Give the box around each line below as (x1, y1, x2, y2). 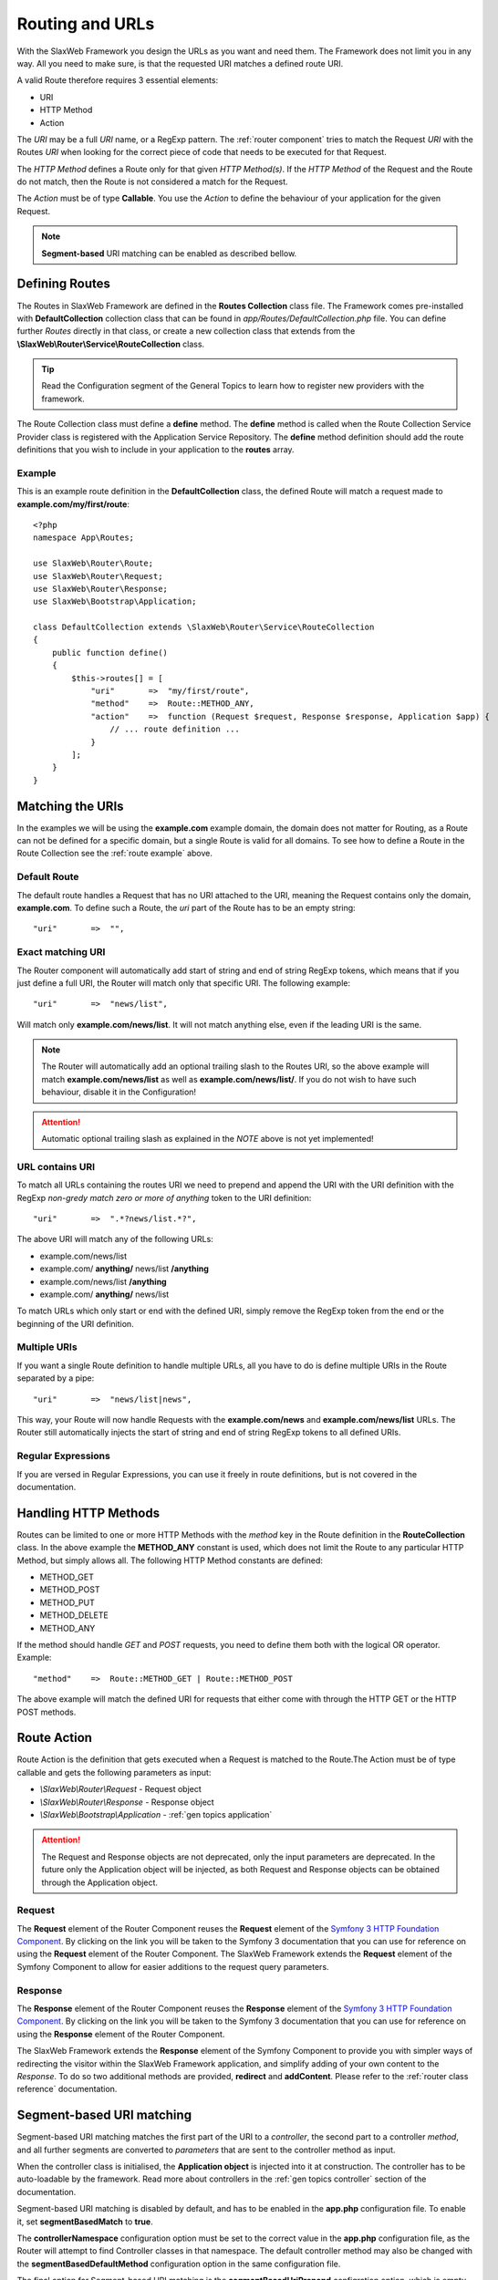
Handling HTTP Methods (16, 1505, 160, 1520)
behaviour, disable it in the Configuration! (41, 1086, 196, 1098)
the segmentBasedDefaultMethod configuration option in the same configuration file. (16, 2258, 341, 2269)
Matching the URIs (16, 798, 124, 814)
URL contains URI (16, 1160, 96, 1173)
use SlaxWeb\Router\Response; (33, 584, 169, 594)
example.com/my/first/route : (16, 498, 130, 510)
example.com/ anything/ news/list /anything (39, 1263, 210, 1274)
